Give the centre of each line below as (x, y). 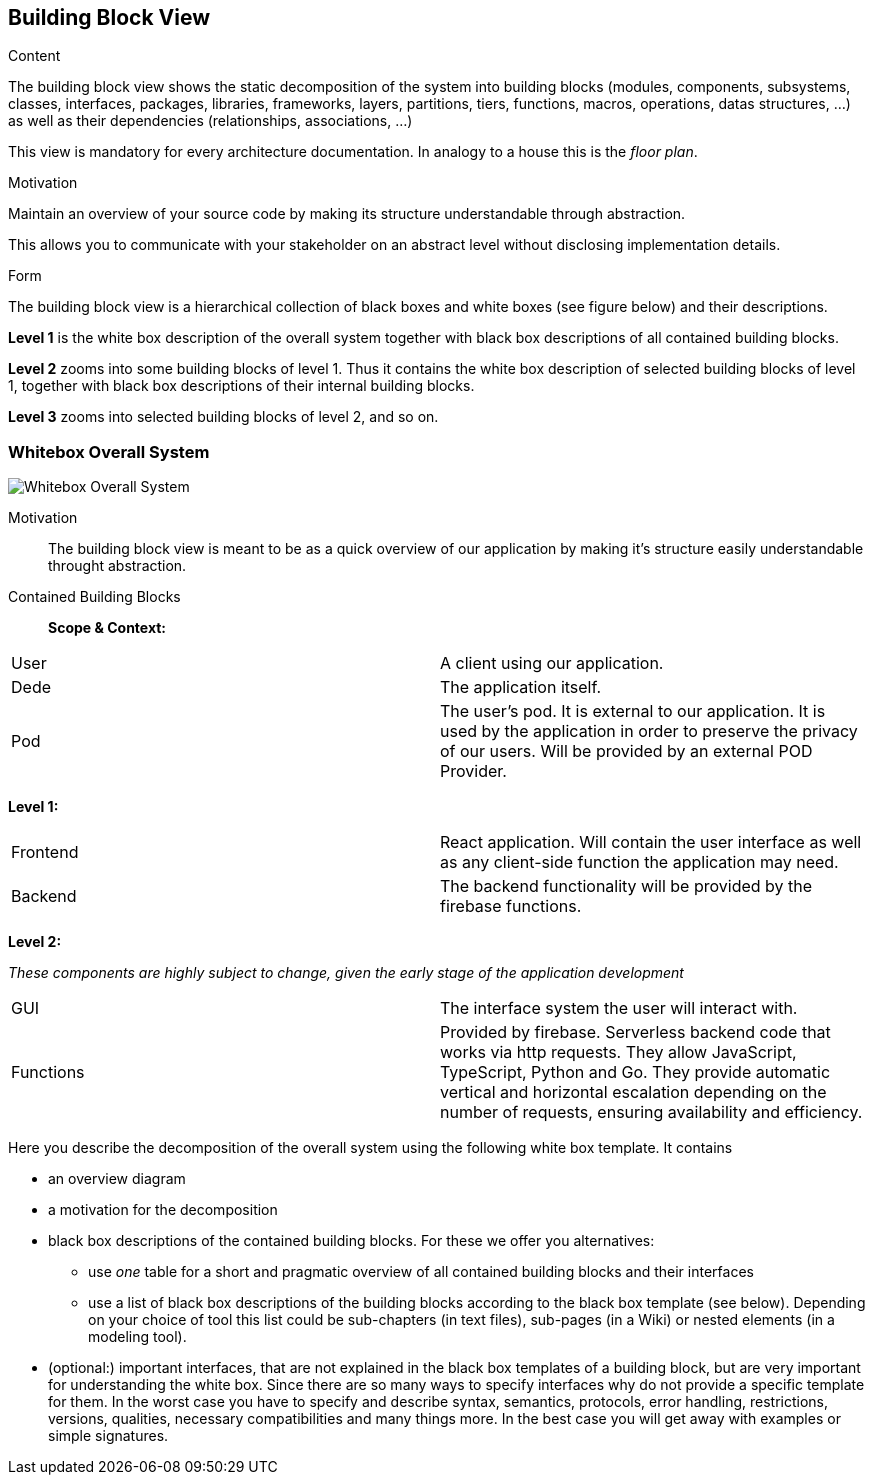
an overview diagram (117, 1179)
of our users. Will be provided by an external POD (626, 751)
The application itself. (521, 687)
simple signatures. (108, 1436)
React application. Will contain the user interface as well (651, 842)
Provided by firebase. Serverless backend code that (635, 1032)
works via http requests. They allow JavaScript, (618, 1052)
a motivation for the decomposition (163, 1210)
